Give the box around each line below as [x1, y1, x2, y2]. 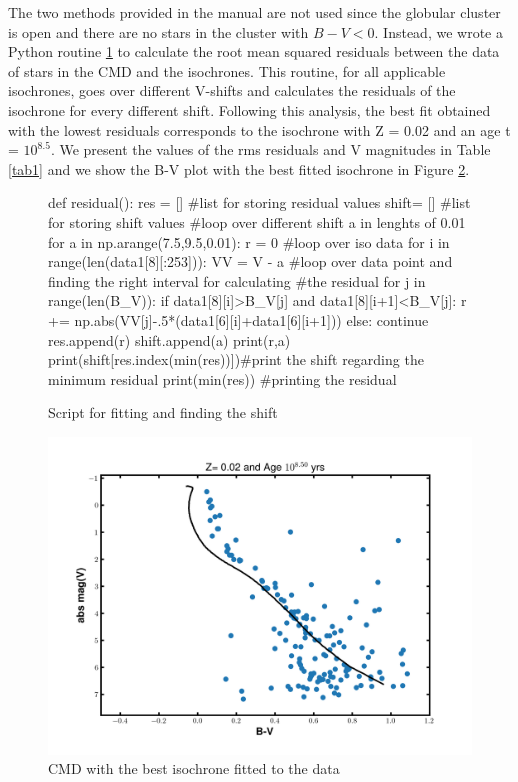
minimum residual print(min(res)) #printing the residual [48, 368, 397, 389]
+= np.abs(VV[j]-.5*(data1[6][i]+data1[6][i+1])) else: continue [48, 309, 429, 330]
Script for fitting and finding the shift [48, 402, 278, 423]
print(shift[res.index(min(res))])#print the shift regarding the [48, 349, 424, 370]
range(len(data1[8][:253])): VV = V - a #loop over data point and [48, 251, 453, 272]
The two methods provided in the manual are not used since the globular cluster [8, 2, 501, 22]
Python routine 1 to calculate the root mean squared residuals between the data [8, 41, 500, 62]
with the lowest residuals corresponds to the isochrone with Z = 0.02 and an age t [8, 119, 511, 140]
